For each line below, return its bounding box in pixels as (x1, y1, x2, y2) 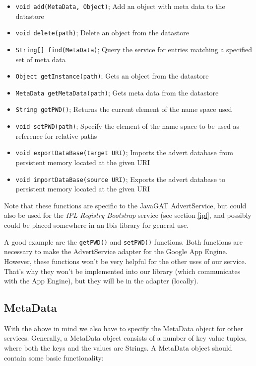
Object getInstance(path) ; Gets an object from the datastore (15, 71, 209, 81)
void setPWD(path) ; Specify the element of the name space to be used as (15, 121, 239, 131)
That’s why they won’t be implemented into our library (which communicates (4, 266, 241, 276)
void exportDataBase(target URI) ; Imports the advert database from (15, 147, 233, 158)
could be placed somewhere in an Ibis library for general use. (4, 220, 189, 230)
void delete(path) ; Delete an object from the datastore (15, 27, 189, 38)
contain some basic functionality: (4, 352, 104, 363)
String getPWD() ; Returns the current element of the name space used (15, 104, 232, 114)
